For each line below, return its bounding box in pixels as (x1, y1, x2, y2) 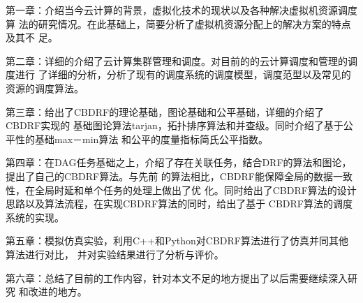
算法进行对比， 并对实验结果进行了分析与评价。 (6, 246, 224, 261)
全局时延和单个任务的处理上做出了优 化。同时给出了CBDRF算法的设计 (34, 182, 357, 197)
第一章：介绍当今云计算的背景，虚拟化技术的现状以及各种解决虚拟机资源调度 (6, 3, 357, 17)
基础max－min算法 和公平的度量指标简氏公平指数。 (34, 131, 269, 146)
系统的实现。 (6, 209, 64, 224)
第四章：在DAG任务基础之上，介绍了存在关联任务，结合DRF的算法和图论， (6, 155, 352, 170)
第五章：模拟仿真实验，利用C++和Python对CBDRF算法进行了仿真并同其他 (6, 233, 348, 248)
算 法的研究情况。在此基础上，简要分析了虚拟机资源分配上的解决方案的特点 (6, 16, 351, 31)
